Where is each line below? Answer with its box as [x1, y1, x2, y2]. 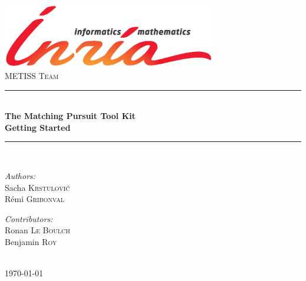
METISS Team [5, 70, 59, 82]
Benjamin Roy [5, 235, 57, 247]
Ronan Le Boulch [5, 224, 70, 236]
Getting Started [5, 121, 71, 133]
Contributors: [5, 212, 53, 224]
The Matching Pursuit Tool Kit [5, 110, 136, 122]
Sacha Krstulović [5, 181, 70, 193]
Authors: [5, 170, 36, 182]
